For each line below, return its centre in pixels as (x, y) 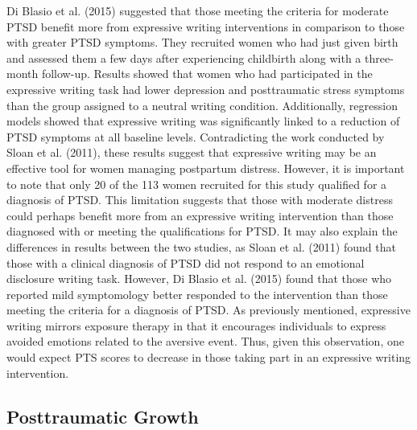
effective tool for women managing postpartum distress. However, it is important (206, 168)
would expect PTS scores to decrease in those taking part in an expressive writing (209, 357)
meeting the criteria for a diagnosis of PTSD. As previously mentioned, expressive (208, 310)
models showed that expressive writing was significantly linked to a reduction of (203, 121)
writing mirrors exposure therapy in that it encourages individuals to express (196, 325)
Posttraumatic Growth (103, 416)
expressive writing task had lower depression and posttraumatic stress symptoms (206, 89)
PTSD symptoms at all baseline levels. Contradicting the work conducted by (196, 136)
